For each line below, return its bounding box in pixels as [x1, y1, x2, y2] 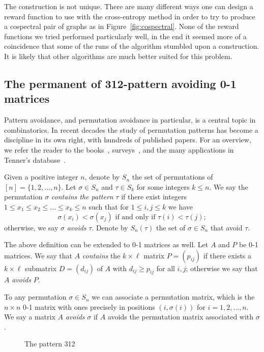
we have [168, 201, 193, 212]
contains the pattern [51, 191, 113, 202]
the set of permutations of [132, 171, 213, 182]
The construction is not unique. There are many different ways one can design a [4, 1, 253, 11]
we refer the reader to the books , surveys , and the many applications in [4, 144, 234, 155]
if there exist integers [121, 191, 187, 202]
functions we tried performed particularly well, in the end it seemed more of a [4, 31, 247, 41]
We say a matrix [4, 311, 55, 322]
